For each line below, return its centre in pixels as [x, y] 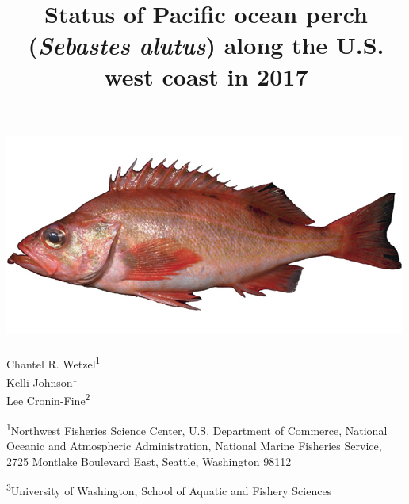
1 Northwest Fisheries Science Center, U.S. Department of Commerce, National [197, 429]
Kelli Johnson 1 [42, 381]
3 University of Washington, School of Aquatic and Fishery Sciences [169, 489]
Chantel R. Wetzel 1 [54, 362]
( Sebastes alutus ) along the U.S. [206, 45]
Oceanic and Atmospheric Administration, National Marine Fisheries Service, [194, 445]
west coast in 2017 [206, 76]
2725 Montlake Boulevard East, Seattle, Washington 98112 [149, 461]
